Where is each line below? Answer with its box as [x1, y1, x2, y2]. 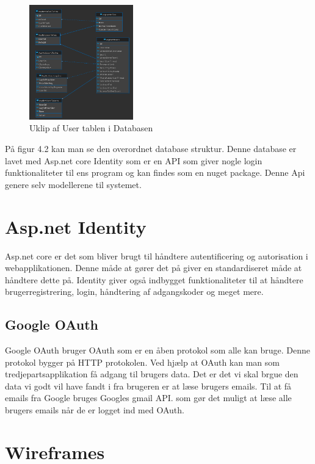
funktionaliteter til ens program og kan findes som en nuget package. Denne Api [5, 166, 305, 179]
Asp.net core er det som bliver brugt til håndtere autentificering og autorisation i [5, 249, 308, 262]
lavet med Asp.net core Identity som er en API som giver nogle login [5, 154, 262, 167]
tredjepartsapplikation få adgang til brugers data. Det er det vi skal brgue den [5, 368, 299, 380]
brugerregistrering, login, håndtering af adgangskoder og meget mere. [5, 285, 264, 298]
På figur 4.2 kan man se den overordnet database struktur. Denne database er [5, 142, 297, 155]
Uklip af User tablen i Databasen [29, 121, 153, 134]
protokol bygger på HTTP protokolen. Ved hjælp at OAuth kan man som [5, 355, 280, 368]
